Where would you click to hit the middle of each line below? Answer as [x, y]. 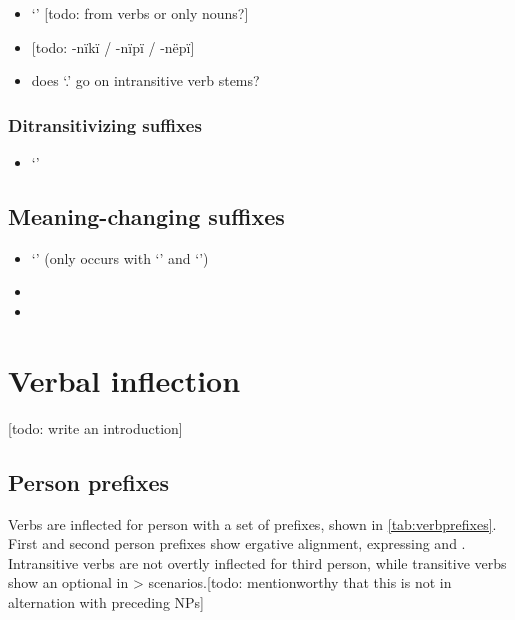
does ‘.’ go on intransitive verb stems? [145, 80]
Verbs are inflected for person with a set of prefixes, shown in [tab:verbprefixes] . [252, 523]
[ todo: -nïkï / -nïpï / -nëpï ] [113, 46]
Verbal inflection [124, 379]
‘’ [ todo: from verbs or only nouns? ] [140, 13]
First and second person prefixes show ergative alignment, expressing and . [237, 543]
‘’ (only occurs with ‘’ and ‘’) [120, 257]
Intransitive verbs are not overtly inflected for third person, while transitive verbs [257, 562]
